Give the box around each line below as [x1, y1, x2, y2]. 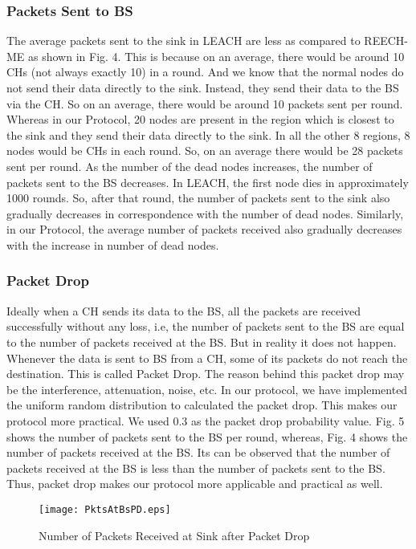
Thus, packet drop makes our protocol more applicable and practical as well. [6, 475, 383, 492]
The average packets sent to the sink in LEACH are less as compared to [6, 32, 361, 49]
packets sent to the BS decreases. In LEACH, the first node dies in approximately [6, 173, 409, 190]
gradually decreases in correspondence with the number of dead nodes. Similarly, [6, 205, 404, 222]
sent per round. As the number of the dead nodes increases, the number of [6, 157, 373, 174]
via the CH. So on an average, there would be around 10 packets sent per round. [6, 95, 403, 112]
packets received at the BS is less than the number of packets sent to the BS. [6, 459, 385, 476]
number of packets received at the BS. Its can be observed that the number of [6, 444, 390, 461]
